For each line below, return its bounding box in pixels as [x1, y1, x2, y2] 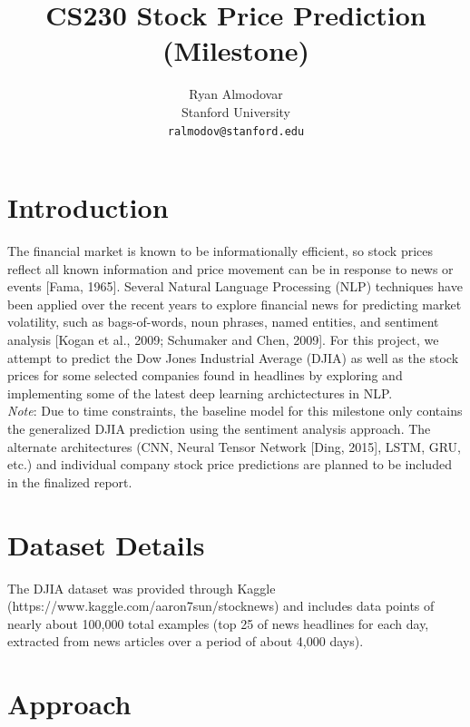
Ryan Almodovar [189, 84, 283, 103]
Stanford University [181, 102, 290, 121]
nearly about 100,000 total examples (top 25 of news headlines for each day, [7, 614, 429, 633]
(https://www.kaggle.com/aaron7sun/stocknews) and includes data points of [7, 596, 435, 615]
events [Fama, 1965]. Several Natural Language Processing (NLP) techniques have [7, 277, 463, 296]
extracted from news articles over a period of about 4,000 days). [7, 632, 364, 651]
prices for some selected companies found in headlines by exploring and [7, 366, 403, 385]
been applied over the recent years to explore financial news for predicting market [7, 294, 462, 313]
